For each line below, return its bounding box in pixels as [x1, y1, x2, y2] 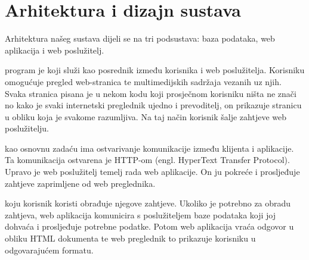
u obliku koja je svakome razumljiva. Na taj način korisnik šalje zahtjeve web [5, 110, 287, 123]
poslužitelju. [5, 122, 49, 134]
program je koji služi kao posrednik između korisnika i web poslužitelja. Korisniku [5, 64, 305, 76]
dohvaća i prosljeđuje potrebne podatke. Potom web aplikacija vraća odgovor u [5, 220, 294, 233]
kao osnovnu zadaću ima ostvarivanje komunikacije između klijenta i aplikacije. [5, 142, 294, 154]
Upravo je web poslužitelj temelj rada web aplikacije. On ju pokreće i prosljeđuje [5, 165, 300, 178]
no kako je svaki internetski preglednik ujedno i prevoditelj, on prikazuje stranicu [5, 99, 302, 111]
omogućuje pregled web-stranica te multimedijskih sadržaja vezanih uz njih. [5, 75, 282, 87]
